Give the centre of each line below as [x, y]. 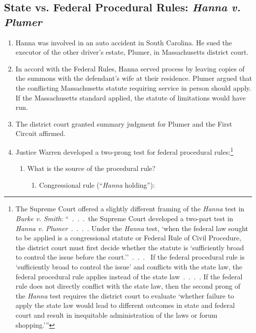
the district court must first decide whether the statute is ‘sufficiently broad [130, 247]
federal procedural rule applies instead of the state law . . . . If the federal [129, 276]
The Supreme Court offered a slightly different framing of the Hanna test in [130, 209]
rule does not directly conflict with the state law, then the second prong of [128, 286]
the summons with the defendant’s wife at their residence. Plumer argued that [134, 78]
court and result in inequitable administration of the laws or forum [116, 315]
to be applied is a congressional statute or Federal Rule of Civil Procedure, [128, 238]
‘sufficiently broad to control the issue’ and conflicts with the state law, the [129, 266]
